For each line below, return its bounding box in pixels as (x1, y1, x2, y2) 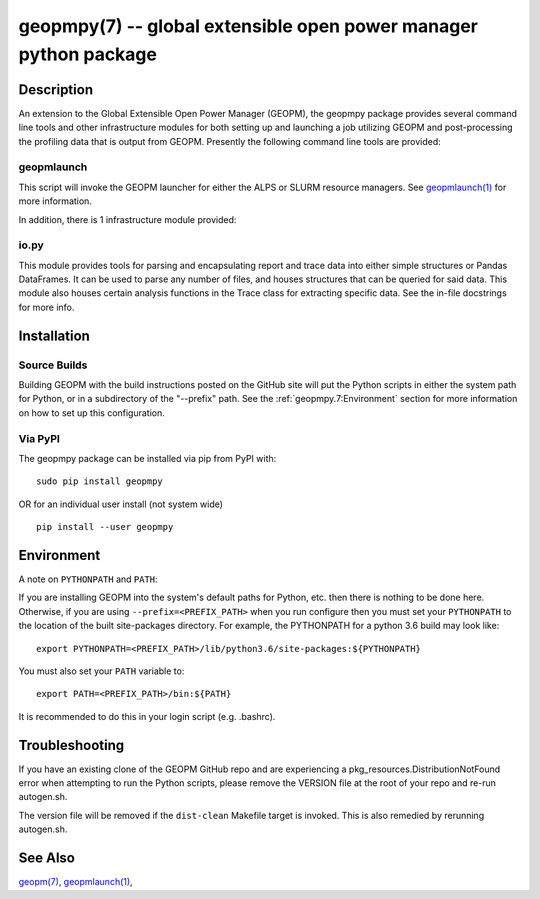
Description (18, 81, 94, 98)
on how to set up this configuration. (18, 406, 165, 419)
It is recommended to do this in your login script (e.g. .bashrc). (18, 710, 276, 722)
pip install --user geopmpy (36, 521, 174, 533)
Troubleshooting (18, 736, 125, 754)
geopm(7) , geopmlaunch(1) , (18, 876, 134, 888)
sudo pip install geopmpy (36, 476, 164, 487)
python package (18, 43, 157, 65)
